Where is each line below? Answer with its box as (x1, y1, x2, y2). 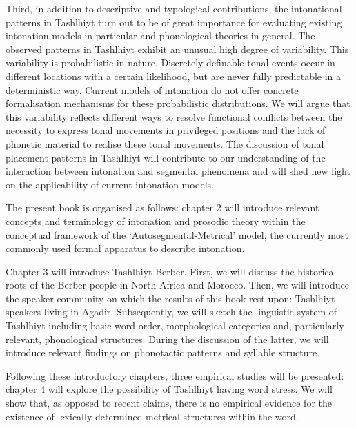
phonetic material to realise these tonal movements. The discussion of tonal (6, 136, 324, 150)
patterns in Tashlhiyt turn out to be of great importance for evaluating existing (6, 14, 342, 29)
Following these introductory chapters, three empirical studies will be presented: (6, 368, 344, 382)
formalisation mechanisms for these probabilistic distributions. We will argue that (6, 96, 350, 110)
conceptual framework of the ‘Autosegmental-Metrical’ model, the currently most (6, 227, 348, 242)
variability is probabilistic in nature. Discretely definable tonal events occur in (6, 55, 335, 70)
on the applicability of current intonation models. (6, 177, 214, 191)
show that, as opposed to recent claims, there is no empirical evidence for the (6, 396, 332, 410)
